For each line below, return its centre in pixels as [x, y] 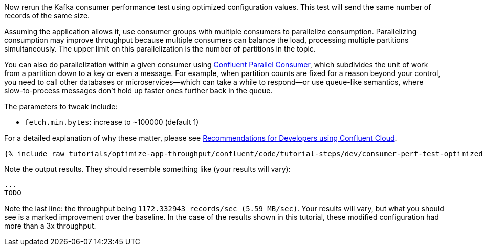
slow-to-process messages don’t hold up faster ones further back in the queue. [138, 91]
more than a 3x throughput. [50, 226]
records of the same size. [47, 16]
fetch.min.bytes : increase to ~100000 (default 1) [112, 122]
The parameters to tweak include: [61, 106]
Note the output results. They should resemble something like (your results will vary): [147, 169]
